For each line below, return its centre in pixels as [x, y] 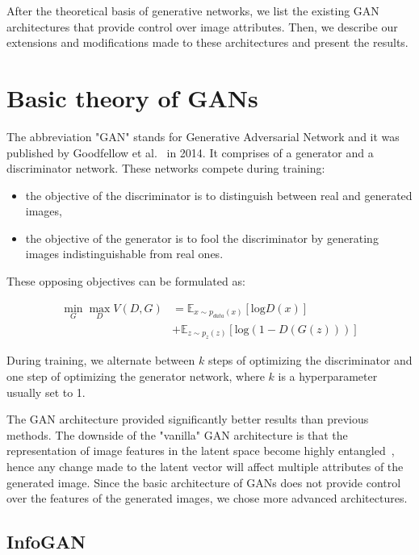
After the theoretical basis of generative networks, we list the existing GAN [193, 10]
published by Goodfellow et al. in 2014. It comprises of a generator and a [190, 152]
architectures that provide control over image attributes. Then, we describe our [202, 26]
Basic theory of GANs [132, 97]
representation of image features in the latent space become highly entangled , [201, 451]
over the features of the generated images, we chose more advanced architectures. [207, 498]
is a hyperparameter [328, 376]
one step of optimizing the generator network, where [136, 376]
